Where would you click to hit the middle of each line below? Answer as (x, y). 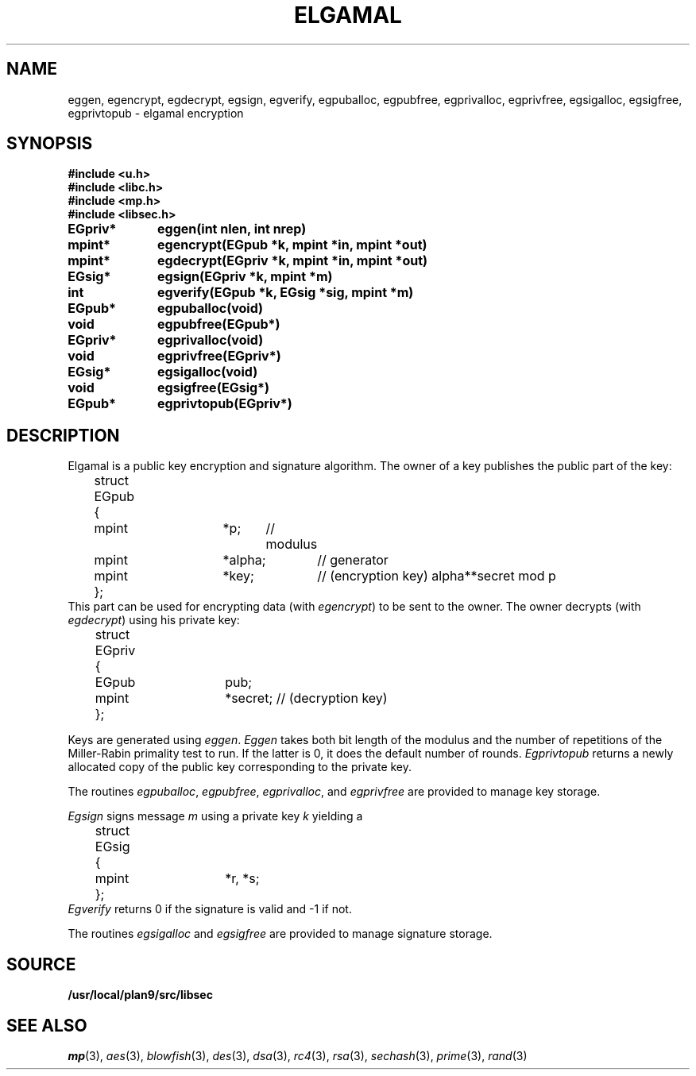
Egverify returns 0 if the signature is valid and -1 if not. (210, 909)
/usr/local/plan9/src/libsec (140, 995)
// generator (353, 560)
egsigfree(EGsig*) (214, 388)
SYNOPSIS (50, 144)
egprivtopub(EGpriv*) (225, 404)
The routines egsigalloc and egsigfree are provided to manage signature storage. (280, 934)
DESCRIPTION (63, 435)
